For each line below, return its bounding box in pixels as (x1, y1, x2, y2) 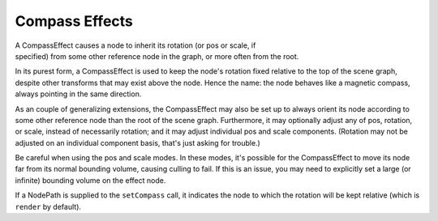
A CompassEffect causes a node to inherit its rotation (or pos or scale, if (15, 40, 256, 50)
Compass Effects (15, 12, 134, 30)
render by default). (15, 202, 81, 211)
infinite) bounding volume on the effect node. (15, 175, 166, 185)
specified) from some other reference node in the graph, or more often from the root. (15, 51, 299, 61)
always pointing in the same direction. (15, 89, 142, 99)
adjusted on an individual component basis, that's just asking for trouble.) (15, 138, 261, 147)
